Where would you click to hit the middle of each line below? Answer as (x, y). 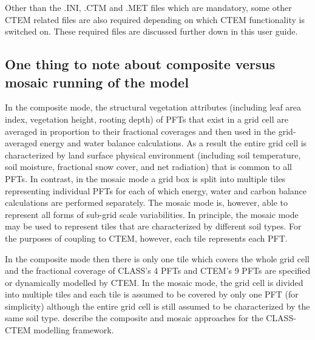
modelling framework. (74, 330)
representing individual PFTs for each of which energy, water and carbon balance (156, 190)
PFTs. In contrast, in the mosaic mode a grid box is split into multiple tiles (145, 178)
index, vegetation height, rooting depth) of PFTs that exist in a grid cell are (147, 119)
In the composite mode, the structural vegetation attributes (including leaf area (153, 107)
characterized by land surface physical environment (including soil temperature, (153, 155)
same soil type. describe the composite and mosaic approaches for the (134, 318)
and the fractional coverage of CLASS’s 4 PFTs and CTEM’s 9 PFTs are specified (158, 270)
